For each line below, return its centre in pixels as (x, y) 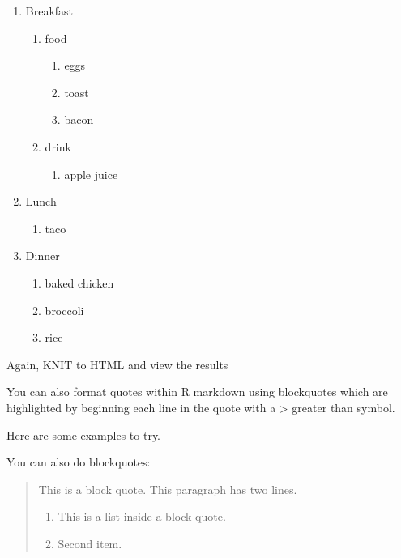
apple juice (91, 174)
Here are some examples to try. (84, 434)
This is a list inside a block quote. (142, 516)
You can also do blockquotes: (79, 462)
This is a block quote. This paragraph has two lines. (168, 489)
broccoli (64, 310)
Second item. (90, 543)
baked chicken (79, 282)
